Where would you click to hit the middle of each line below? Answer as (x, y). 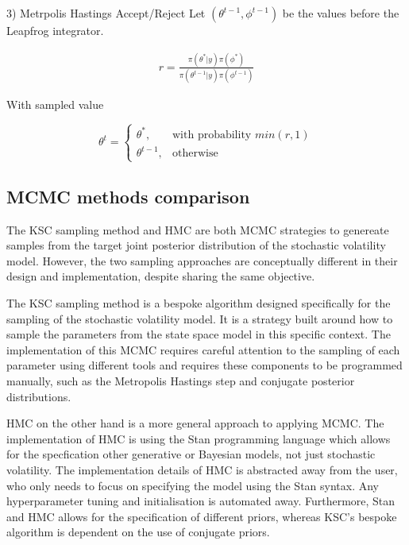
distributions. (39, 396)
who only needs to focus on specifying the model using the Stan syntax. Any (193, 485)
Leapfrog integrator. (55, 30)
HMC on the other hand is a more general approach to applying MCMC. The (195, 423)
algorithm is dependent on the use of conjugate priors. (138, 532)
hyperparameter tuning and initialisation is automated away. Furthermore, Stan (201, 501)
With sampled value (55, 104)
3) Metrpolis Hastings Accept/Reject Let (106, 13)
